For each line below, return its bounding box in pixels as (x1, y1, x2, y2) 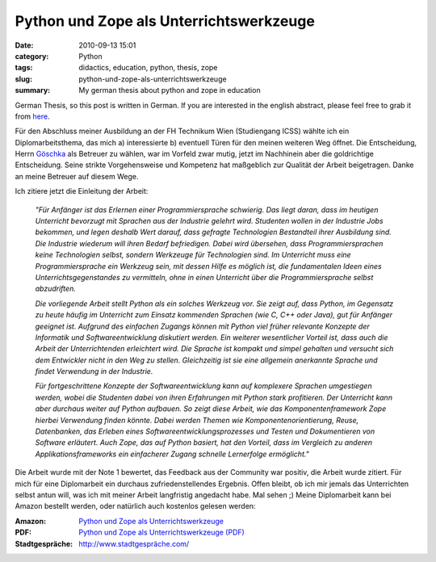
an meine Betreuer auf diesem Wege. (15, 171, 139, 181)
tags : (15, 63, 33, 73)
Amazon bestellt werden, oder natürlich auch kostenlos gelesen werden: (15, 501, 256, 511)
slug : (15, 73, 32, 84)
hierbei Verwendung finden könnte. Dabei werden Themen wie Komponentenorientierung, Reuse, (35, 415, 359, 425)
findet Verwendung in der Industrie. (35, 367, 153, 376)
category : (15, 51, 49, 61)
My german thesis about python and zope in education (78, 86, 262, 95)
